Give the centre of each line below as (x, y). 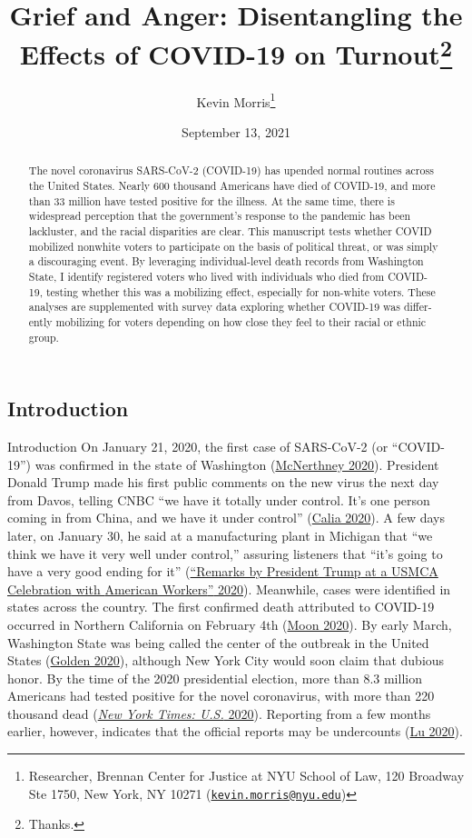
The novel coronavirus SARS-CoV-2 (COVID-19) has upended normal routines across (231, 170)
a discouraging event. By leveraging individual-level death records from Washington (226, 261)
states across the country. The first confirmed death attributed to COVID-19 (221, 607)
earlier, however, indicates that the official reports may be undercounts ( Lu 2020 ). (235, 731)
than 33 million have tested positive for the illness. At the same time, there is (211, 200)
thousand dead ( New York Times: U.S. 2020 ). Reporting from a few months (219, 713)
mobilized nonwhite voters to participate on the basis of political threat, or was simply (233, 246)
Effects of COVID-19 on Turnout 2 (236, 52)
